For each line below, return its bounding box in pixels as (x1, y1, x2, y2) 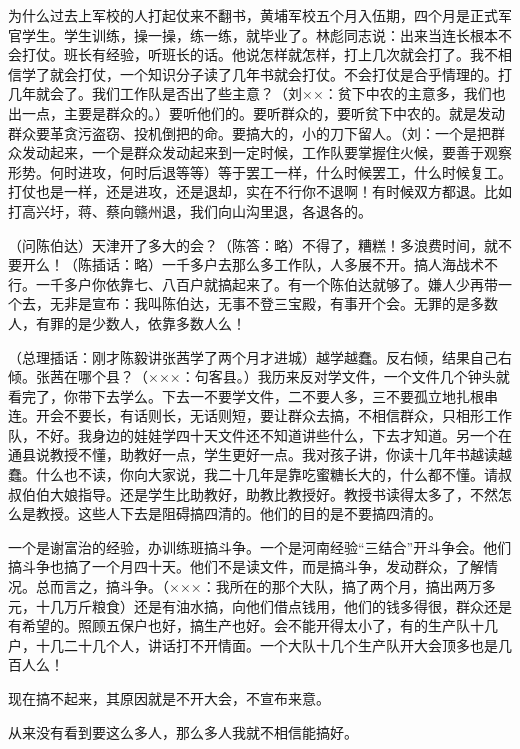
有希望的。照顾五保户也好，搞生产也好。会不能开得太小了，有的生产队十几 (8, 615, 498, 636)
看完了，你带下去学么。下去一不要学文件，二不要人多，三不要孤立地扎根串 (8, 385, 498, 406)
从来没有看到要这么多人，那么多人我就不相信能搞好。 (8, 721, 358, 742)
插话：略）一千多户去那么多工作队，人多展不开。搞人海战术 (91, 254, 484, 275)
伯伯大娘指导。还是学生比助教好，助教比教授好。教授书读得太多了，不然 (21, 483, 498, 504)
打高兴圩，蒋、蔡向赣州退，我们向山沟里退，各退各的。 (8, 200, 372, 221)
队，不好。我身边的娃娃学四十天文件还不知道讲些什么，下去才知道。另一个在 (8, 424, 512, 445)
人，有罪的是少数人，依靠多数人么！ (8, 312, 246, 333)
